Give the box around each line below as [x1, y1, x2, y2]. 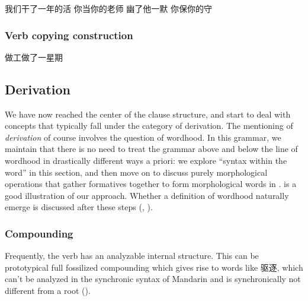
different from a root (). [5, 284, 91, 296]
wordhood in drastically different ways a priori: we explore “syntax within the [5, 154, 287, 166]
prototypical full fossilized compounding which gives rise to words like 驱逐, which [5, 261, 303, 273]
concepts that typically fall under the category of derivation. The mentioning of [5, 119, 293, 132]
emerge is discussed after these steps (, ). [5, 201, 153, 213]
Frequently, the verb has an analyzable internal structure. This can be [5, 249, 259, 262]
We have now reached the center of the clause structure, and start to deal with [5, 107, 291, 120]
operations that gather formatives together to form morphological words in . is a [5, 178, 297, 190]
